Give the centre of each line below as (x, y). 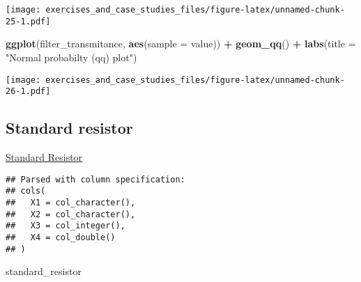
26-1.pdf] (28, 92)
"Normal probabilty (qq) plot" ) (71, 57)
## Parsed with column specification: (95, 179)
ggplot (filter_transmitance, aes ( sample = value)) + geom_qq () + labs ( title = (181, 44)
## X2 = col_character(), (71, 214)
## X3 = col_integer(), (66, 226)
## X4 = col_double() (61, 237)
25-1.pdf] (28, 21)
